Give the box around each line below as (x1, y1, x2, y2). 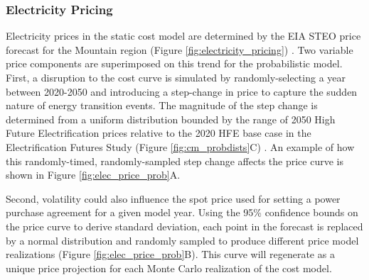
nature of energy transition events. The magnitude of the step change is (6, 98, 318, 113)
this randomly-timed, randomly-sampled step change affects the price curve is (6, 153, 343, 168)
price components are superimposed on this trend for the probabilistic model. (6, 56, 343, 71)
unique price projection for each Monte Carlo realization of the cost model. (6, 260, 332, 275)
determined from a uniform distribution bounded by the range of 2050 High (6, 111, 336, 126)
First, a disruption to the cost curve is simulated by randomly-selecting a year (6, 70, 346, 84)
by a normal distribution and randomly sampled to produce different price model (6, 233, 359, 247)
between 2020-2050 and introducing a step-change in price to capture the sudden (6, 84, 358, 99)
